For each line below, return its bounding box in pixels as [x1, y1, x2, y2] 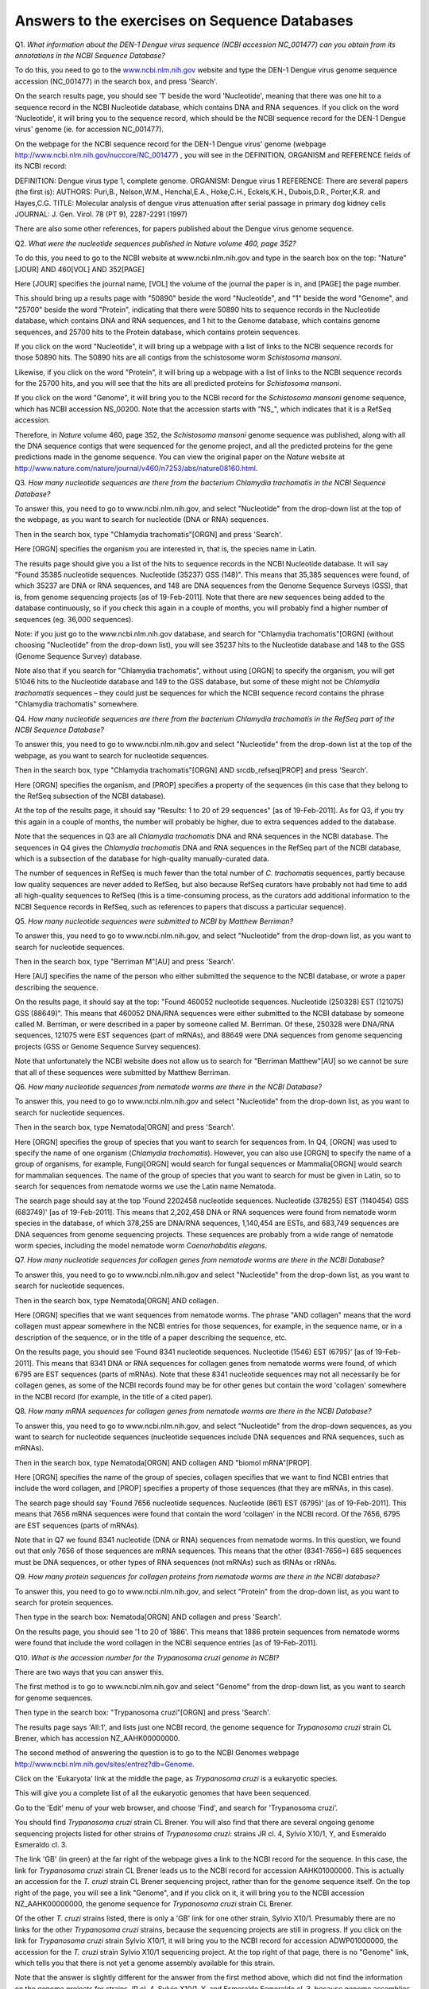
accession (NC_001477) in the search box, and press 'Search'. [14, 76, 218, 86]
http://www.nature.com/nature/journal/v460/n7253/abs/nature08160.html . [14, 463, 258, 473]
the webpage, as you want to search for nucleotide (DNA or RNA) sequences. [14, 515, 269, 524]
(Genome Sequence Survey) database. [14, 651, 142, 660]
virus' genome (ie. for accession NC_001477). [14, 124, 164, 134]
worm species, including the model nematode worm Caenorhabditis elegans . [14, 1241, 268, 1251]
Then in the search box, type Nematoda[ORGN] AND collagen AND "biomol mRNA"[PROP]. [14, 1458, 312, 1467]
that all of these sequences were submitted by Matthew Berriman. [14, 1067, 230, 1077]
